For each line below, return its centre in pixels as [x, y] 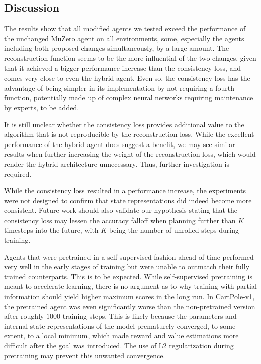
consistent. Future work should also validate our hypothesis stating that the [121, 210]
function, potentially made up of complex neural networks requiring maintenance [129, 97]
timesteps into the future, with [51, 230]
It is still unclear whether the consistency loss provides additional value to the [124, 124]
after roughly [24, 316]
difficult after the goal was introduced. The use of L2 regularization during [119, 346]
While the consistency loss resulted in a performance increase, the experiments [125, 191]
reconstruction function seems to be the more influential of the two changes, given [130, 58]
